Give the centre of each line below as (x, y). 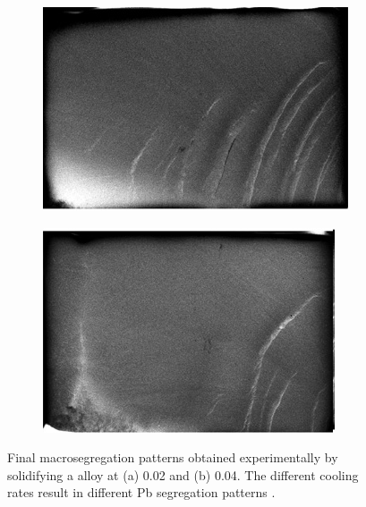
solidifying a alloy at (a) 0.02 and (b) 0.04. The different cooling (183, 474)
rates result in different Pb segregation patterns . (141, 492)
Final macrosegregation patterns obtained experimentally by (173, 457)
